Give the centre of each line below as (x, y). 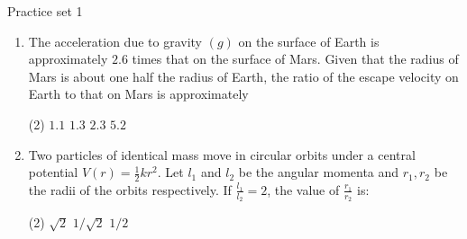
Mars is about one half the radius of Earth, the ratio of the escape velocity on (243, 76)
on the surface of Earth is (309, 41)
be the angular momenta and (319, 172)
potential (53, 172)
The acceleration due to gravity (115, 41)
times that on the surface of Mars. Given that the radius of (295, 59)
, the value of (303, 189)
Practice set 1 (45, 11)
